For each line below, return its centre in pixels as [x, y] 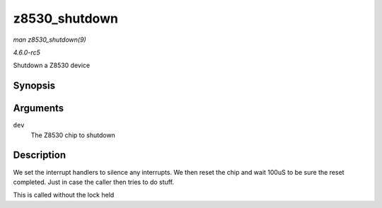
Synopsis [34, 86]
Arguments [39, 109]
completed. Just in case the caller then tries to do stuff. [94, 182]
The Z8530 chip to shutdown [73, 135]
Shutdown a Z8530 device [52, 65]
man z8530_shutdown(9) [50, 40]
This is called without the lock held [64, 195]
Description [40, 155]
